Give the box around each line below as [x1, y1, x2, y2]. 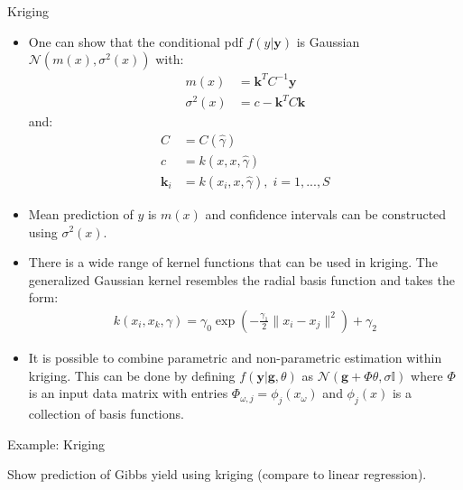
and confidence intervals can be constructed [205, 204, 447, 223]
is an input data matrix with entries [28, 384, 228, 402]
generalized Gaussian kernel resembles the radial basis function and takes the [28, 270, 455, 289]
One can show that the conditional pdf [28, 32, 243, 51]
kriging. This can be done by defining [28, 365, 236, 384]
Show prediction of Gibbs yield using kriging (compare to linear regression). [7, 465, 427, 484]
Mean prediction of [28, 204, 134, 223]
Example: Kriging [7, 434, 105, 453]
